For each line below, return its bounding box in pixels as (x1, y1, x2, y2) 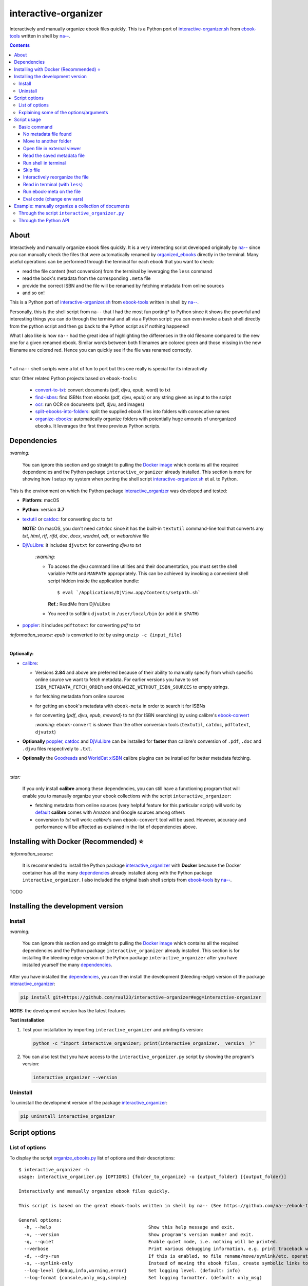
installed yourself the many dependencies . (22, 962, 112, 968)
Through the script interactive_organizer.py (18, 210, 124, 216)
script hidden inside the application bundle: (48, 578, 140, 584)
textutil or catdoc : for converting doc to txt (22, 516, 112, 522)
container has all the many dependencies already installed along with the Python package (22, 869, 213, 876)
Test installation (9, 1017, 45, 1023)
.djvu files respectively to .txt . (22, 745, 92, 752)
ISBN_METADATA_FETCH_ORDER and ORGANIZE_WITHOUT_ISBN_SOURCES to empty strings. (35, 684, 229, 690)
